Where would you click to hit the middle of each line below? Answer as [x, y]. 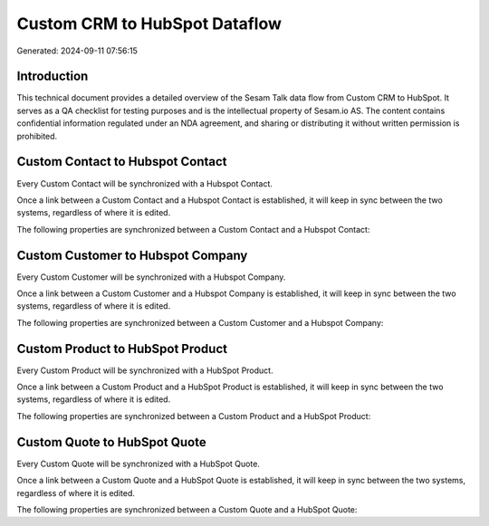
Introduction [53, 77]
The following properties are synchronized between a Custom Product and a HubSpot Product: [194, 416]
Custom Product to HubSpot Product [122, 349]
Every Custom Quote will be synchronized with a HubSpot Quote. [138, 464]
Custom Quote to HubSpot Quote [112, 442]
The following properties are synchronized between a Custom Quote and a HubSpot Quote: [187, 509]
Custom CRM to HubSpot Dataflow [149, 24]
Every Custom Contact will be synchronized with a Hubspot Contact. [145, 183]
